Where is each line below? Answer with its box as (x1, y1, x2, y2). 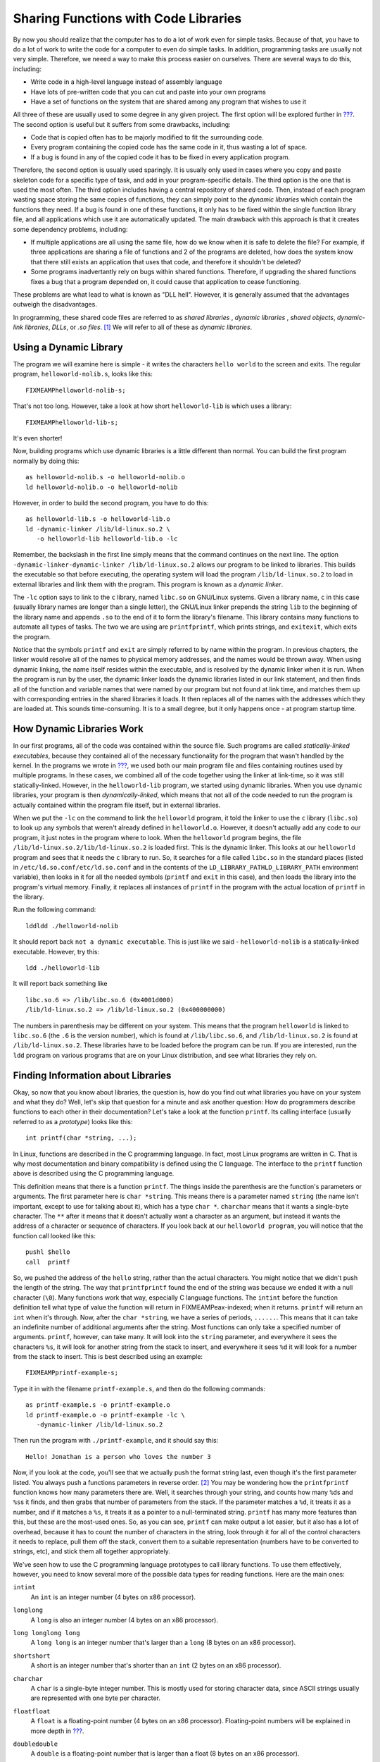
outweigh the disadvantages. (13, 300, 98, 309)
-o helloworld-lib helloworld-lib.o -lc (36, 535, 178, 543)
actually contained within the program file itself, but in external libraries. (13, 801, 221, 809)
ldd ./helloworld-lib (25, 964, 100, 972)
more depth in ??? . (30, 1727, 84, 1735)
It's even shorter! (13, 433, 63, 442)
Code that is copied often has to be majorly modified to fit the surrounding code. (30, 133, 264, 142)
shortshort (13, 1651, 51, 1660)
